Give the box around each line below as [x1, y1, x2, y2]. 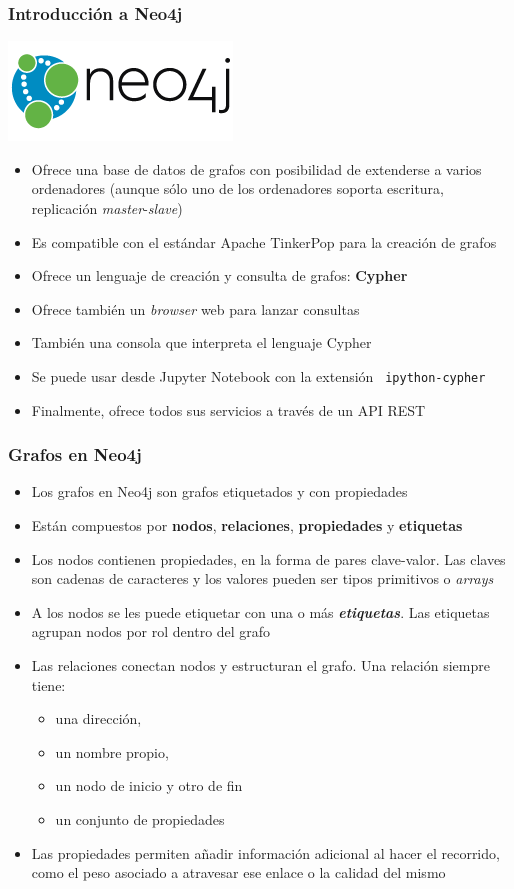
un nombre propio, [55, 741, 169, 762]
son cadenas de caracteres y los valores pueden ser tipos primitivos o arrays [31, 568, 494, 589]
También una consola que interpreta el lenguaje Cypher [31, 332, 372, 353]
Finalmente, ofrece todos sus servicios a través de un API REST [31, 399, 426, 420]
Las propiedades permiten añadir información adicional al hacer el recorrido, [31, 842, 500, 863]
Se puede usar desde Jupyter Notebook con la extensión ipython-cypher [31, 365, 486, 386]
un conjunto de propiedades [55, 808, 225, 829]
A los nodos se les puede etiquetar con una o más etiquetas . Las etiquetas [31, 601, 490, 622]
